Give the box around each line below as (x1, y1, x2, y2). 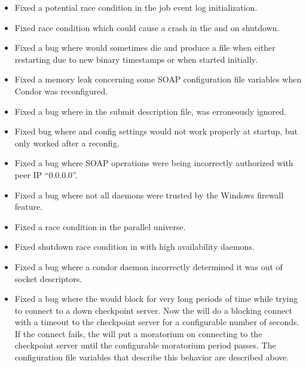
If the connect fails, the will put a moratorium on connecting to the (14, 327, 262, 340)
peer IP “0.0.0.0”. (14, 168, 78, 181)
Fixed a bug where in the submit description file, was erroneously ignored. (14, 105, 286, 117)
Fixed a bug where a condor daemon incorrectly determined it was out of (14, 260, 283, 273)
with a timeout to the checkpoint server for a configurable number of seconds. (14, 316, 299, 328)
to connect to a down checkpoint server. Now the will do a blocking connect (14, 304, 292, 316)
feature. (14, 200, 43, 213)
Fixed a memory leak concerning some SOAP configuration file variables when (14, 73, 302, 85)
